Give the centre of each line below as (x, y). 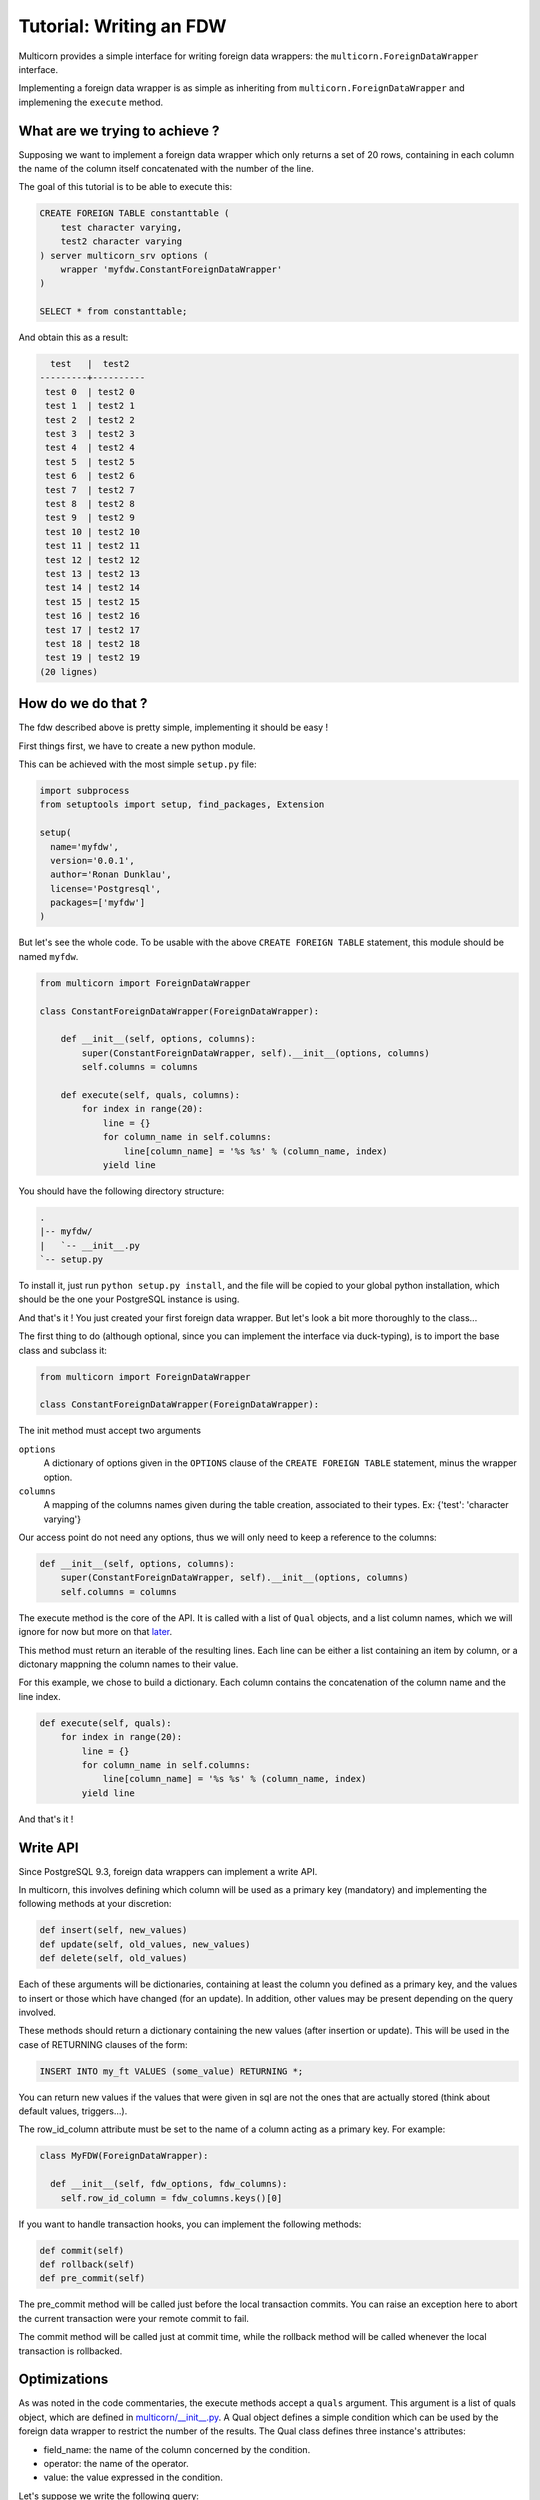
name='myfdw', (85, 846)
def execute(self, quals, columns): (150, 1094)
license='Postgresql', (106, 888)
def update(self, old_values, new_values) (145, 1944)
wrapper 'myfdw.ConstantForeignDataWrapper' (171, 269)
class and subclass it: (62, 1350)
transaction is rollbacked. (70, 2351)
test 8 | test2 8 (90, 503)
